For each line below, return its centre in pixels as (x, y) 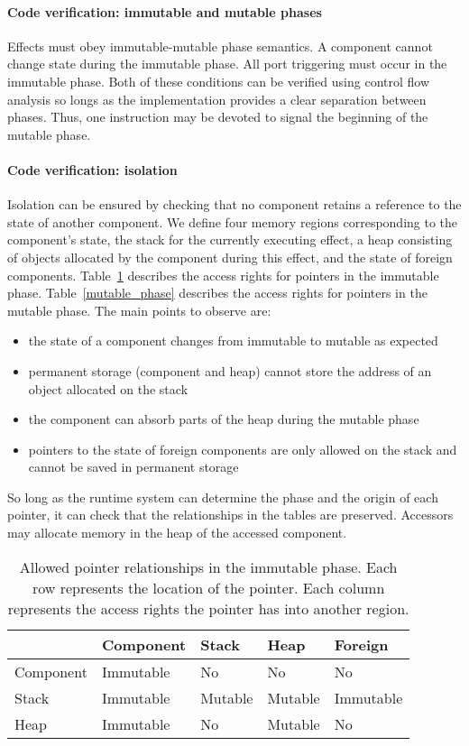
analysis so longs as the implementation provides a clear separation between (217, 99)
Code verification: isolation (92, 169)
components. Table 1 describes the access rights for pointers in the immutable (223, 275)
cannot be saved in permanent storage (133, 467)
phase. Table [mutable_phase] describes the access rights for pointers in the (217, 293)
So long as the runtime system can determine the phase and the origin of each (223, 497)
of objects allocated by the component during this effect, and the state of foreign (230, 257)
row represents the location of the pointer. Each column (208, 587)
